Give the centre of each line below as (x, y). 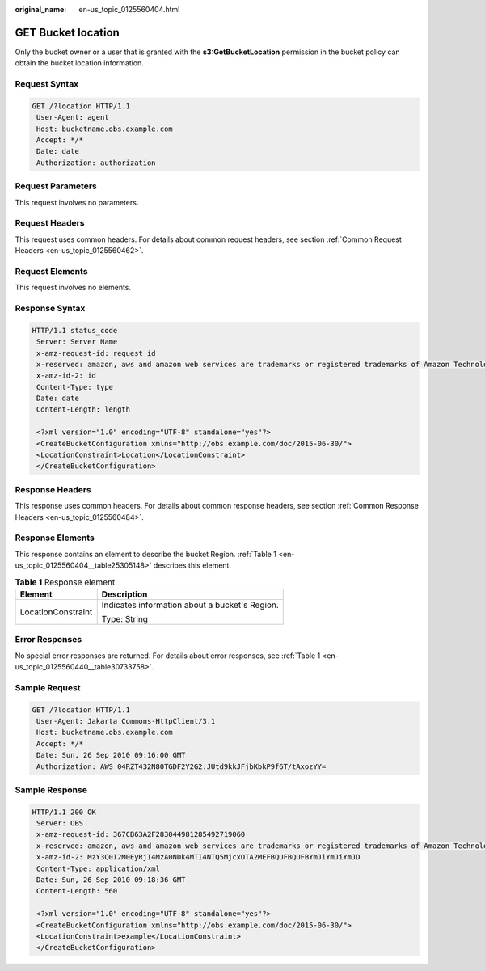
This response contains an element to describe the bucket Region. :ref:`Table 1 (145, 554)
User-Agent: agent (73, 118)
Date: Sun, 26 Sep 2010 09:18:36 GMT (111, 880)
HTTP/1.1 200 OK (64, 812)
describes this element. (192, 565)
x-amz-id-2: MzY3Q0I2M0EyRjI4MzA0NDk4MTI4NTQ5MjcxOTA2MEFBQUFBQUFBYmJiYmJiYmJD (198, 857)
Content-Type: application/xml (99, 868)
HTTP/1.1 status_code (75, 330)
